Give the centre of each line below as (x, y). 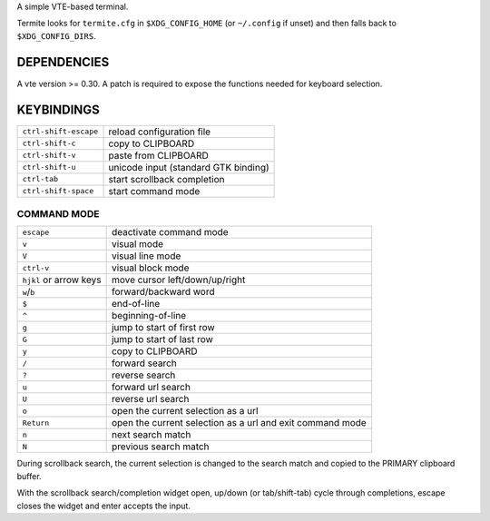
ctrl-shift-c (49, 144)
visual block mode (150, 268)
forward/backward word (163, 292)
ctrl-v (36, 268)
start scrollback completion (167, 179)
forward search (144, 363)
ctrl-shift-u (49, 167)
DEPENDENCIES (63, 62)
